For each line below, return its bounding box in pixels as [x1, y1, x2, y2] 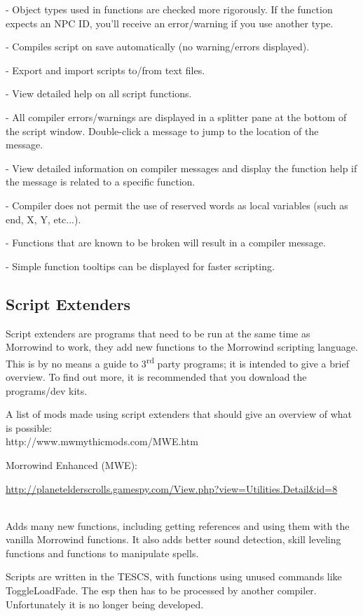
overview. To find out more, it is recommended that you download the [6, 369, 307, 384]
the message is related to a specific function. [6, 174, 196, 189]
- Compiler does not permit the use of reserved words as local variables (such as [6, 197, 348, 212]
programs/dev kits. [6, 383, 88, 398]
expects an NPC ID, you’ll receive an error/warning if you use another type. [6, 15, 334, 30]
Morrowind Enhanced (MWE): [6, 457, 137, 472]
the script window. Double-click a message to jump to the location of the [6, 123, 319, 138]
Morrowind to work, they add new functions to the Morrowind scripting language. [6, 339, 358, 354]
